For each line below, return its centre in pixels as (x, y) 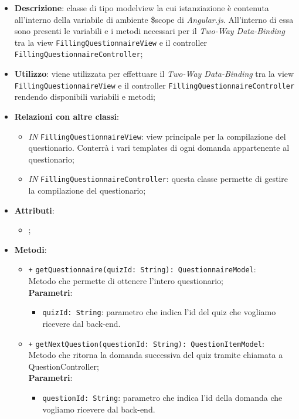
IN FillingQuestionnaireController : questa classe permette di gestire (158, 179)
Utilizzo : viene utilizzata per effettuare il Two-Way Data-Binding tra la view (154, 74)
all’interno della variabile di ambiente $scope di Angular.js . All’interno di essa (154, 19)
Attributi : (34, 210)
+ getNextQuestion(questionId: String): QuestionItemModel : (146, 343)
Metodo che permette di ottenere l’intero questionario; (126, 281)
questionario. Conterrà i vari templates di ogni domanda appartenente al (159, 148)
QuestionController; (64, 366)
